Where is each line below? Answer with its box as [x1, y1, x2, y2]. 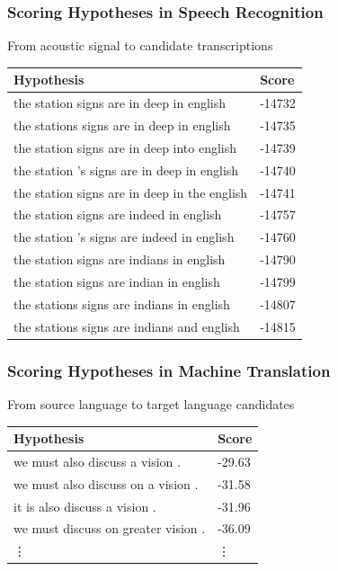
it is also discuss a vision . [13, 496, 156, 515]
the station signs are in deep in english [13, 94, 227, 112]
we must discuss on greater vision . [13, 519, 206, 538]
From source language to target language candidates [7, 394, 295, 413]
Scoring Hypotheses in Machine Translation [7, 359, 331, 381]
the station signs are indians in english [13, 250, 226, 269]
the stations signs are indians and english [13, 317, 240, 335]
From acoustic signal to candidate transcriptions [7, 36, 273, 55]
